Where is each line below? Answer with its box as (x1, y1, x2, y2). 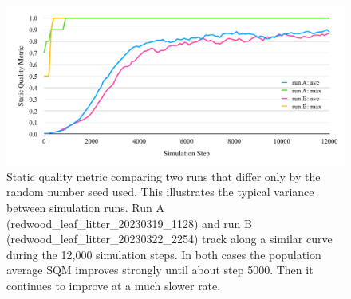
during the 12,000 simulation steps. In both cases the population (6, 246, 321, 262)
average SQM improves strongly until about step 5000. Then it (6, 262, 314, 278)
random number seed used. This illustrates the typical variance (6, 183, 314, 200)
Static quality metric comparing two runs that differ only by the (6, 167, 321, 184)
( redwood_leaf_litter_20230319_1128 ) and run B (6, 214, 252, 231)
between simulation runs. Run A (6, 199, 164, 215)
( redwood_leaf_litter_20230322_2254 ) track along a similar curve (6, 230, 333, 247)
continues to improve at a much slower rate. (6, 277, 221, 293)
